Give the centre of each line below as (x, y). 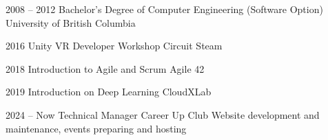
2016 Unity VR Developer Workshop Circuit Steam (114, 46)
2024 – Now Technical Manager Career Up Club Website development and (163, 114)
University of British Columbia (71, 22)
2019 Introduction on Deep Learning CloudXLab (109, 92)
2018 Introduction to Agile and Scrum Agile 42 (105, 68)
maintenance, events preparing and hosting (96, 128)
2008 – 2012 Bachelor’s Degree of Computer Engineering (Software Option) (164, 9)
